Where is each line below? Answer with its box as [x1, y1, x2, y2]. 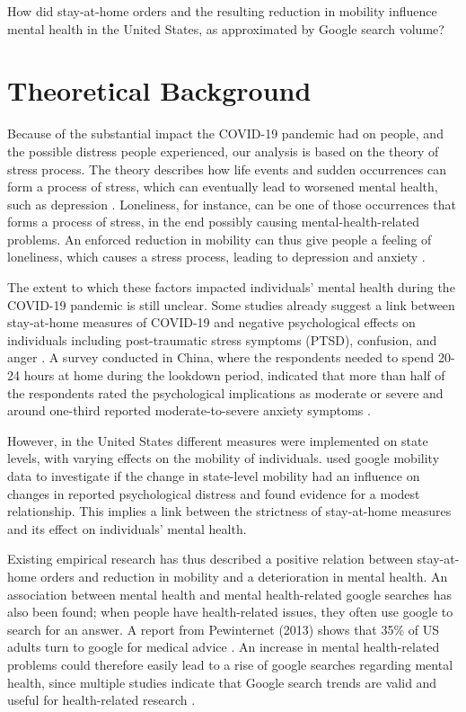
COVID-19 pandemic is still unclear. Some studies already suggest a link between [7, 295, 455, 314]
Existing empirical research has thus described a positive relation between [7, 549, 413, 568]
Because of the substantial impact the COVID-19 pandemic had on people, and [7, 124, 444, 143]
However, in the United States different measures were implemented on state [7, 431, 428, 449]
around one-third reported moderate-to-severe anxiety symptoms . [7, 401, 371, 420]
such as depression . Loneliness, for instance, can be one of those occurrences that [7, 194, 456, 213]
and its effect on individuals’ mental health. [7, 519, 247, 538]
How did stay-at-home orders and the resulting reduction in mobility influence [7, 2, 437, 20]
